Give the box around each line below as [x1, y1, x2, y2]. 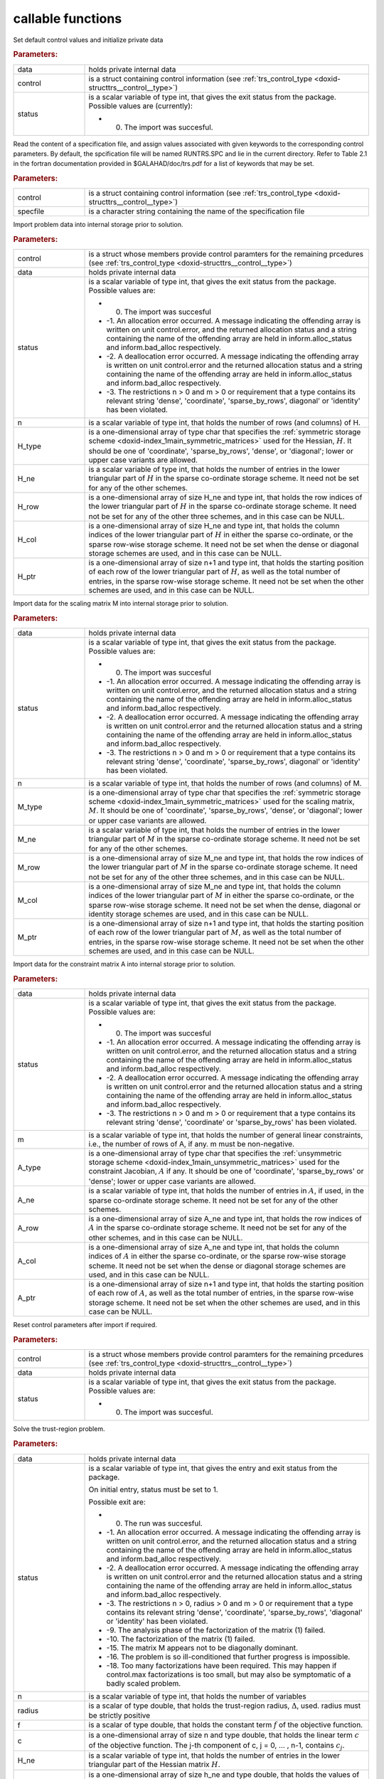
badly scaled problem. [106, 1678, 181, 1688]
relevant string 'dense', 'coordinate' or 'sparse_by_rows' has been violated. [106, 1117, 357, 1127]
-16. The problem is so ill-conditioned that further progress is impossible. [106, 1652, 351, 1662]
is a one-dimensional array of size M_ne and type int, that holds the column [88, 881, 341, 891]
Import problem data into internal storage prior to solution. [13, 221, 183, 229]
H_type [17, 441, 42, 451]
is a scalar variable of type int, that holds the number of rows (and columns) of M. [88, 778, 362, 788]
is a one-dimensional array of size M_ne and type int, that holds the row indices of [88, 853, 364, 863]
